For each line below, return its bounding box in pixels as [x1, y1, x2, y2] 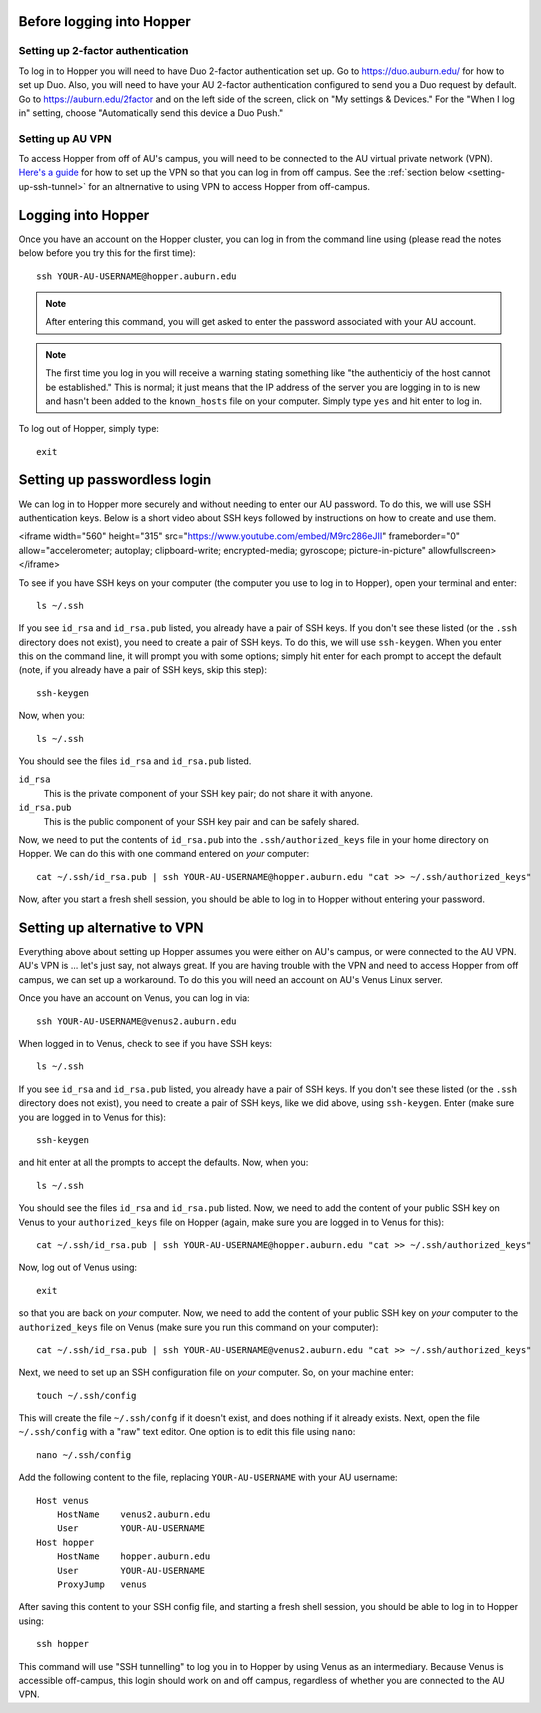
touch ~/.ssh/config [36, 1390, 137, 1401]
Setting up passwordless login [18, 471, 212, 489]
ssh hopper [36, 1638, 90, 1650]
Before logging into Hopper [18, 13, 192, 30]
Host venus [36, 1495, 90, 1506]
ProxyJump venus [56, 1578, 148, 1590]
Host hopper [36, 1536, 95, 1548]
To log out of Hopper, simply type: [18, 423, 160, 435]
